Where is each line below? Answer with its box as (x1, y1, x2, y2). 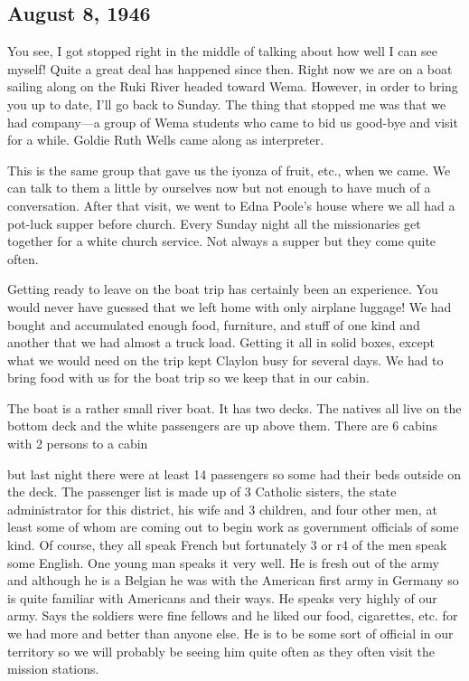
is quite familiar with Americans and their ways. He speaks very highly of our (7, 588, 437, 607)
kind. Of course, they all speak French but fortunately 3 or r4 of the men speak (7, 535, 447, 554)
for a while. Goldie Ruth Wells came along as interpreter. (7, 130, 324, 149)
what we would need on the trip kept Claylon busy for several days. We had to (7, 350, 444, 369)
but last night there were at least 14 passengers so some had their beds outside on (7, 464, 462, 483)
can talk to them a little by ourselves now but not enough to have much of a (7, 178, 431, 197)
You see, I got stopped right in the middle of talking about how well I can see (7, 42, 437, 61)
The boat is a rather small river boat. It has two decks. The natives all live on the (7, 398, 462, 417)
